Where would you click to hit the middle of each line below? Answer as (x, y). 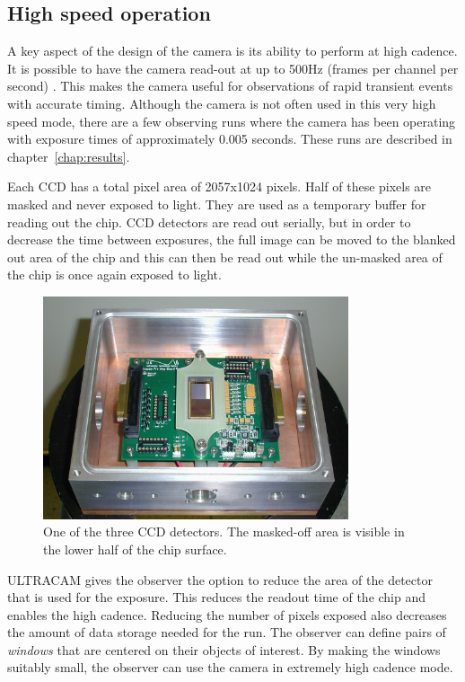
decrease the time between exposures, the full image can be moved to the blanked (232, 239)
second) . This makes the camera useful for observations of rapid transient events (230, 86)
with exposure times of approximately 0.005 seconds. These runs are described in (230, 139)
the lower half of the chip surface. (135, 549)
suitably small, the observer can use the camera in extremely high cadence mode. (230, 667)
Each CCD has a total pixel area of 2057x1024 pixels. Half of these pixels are (219, 186)
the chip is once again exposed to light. (114, 275)
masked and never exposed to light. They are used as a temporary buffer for (217, 204)
